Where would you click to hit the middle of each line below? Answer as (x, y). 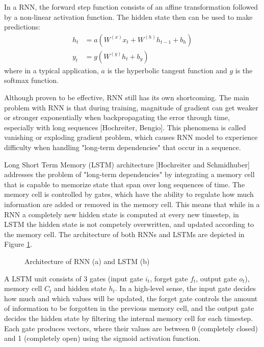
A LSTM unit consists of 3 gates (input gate (74, 278)
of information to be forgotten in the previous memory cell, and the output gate (129, 308)
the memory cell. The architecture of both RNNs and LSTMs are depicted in (124, 234)
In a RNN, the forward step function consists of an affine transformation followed (131, 7)
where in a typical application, (51, 70)
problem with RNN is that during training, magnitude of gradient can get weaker (131, 107)
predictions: (22, 27)
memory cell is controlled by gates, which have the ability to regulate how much (129, 194)
